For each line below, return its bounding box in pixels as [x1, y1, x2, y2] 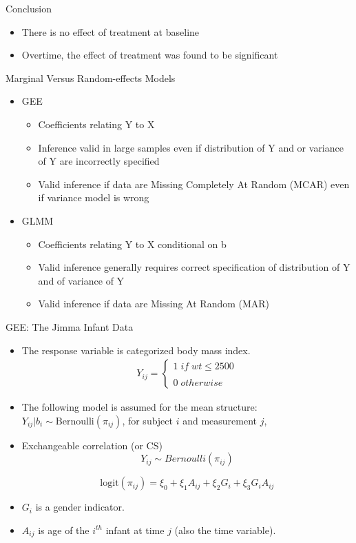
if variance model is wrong [38, 190, 149, 205]
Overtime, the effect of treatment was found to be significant [21, 48, 278, 62]
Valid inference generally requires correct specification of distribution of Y [38, 260, 350, 274]
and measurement [182, 413, 258, 427]
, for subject [122, 413, 174, 427]
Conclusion [6, 1, 52, 15]
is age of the [38, 522, 90, 537]
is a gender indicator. [35, 500, 125, 514]
